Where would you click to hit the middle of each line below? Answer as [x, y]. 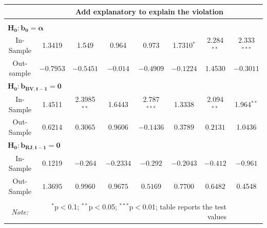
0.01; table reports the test [185, 206]
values [217, 216]
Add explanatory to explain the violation [149, 11]
